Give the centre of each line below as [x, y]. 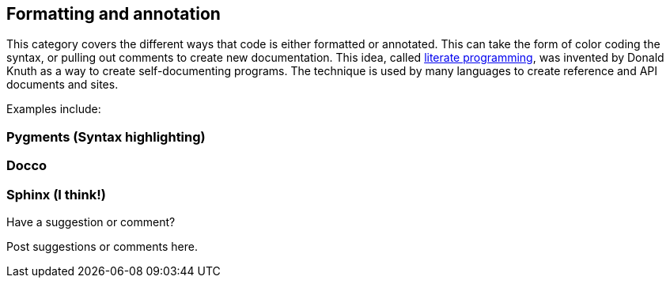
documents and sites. [62, 85]
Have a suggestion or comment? [91, 222]
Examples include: [54, 109]
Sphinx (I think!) [56, 194]
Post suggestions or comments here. [102, 246]
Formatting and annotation [114, 14]
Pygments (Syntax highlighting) [106, 136]
